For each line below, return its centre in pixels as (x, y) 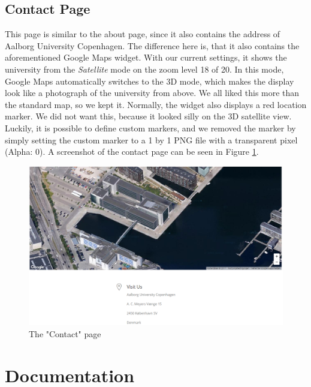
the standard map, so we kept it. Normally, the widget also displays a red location (156, 104)
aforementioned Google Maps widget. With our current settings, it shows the (146, 57)
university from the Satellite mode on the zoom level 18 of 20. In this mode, (144, 69)
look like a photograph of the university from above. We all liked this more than (152, 93)
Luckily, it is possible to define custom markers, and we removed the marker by (150, 127)
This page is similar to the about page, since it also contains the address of (143, 34)
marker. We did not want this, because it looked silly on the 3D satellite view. (148, 116)
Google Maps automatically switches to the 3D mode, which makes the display (150, 81)
